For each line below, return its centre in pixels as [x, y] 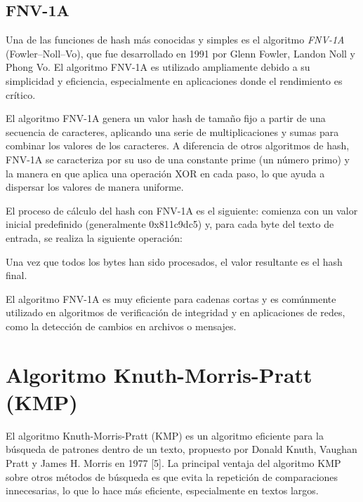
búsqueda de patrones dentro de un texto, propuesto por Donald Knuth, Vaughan [181, 449]
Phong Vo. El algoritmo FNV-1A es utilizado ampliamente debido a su [158, 67]
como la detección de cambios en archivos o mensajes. [121, 326]
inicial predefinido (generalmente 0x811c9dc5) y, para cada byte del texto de [170, 224]
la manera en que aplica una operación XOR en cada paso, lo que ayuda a [165, 173]
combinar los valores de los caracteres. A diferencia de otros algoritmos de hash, [178, 145]
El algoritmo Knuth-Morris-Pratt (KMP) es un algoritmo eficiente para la [165, 435]
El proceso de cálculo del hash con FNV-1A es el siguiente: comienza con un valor [182, 210]
